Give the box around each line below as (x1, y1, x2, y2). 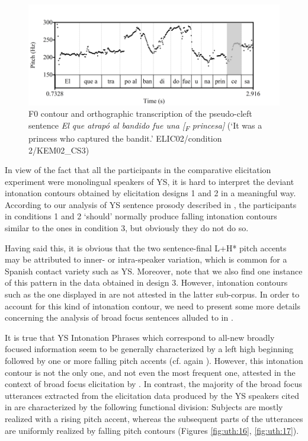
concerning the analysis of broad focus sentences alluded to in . (5, 311, 233, 324)
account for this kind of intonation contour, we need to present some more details (5, 299, 300, 312)
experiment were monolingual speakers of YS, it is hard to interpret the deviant (5, 175, 294, 187)
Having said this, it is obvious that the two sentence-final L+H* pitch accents (5, 241, 287, 254)
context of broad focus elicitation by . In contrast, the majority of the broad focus (5, 378, 303, 390)
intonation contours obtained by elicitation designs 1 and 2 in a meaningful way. (5, 187, 296, 199)
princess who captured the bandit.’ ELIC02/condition (28, 132, 222, 144)
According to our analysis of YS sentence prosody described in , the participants (5, 198, 297, 210)
